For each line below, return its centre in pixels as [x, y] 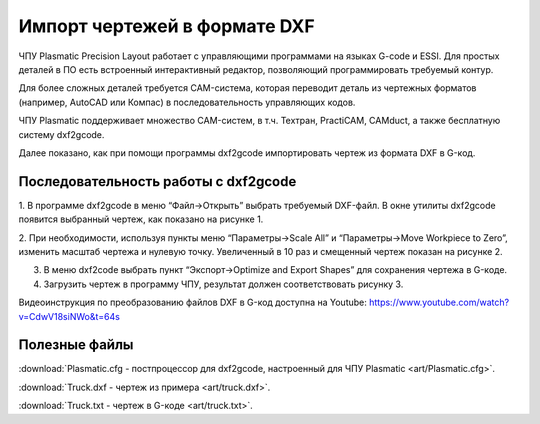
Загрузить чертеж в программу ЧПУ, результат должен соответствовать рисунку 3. [223, 284]
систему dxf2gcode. [61, 134]
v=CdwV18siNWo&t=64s [69, 316]
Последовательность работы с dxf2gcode [157, 181]
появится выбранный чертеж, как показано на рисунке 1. [141, 219]
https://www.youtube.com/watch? [439, 302]
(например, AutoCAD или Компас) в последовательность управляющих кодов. [187, 102]
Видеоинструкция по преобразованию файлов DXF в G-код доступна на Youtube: [192, 302]
